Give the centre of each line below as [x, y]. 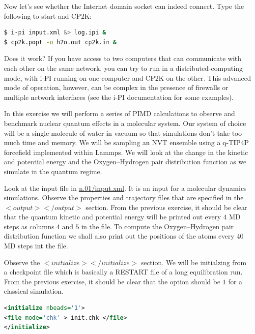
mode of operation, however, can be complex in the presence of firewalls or [116, 87]
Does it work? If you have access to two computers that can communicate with [123, 58]
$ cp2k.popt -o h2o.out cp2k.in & [60, 42]
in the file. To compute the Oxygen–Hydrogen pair [157, 226]
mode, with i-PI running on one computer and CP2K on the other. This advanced [127, 77]
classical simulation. [34, 291]
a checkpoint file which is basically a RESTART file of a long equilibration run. [123, 272]
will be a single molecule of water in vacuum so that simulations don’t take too [123, 133]
